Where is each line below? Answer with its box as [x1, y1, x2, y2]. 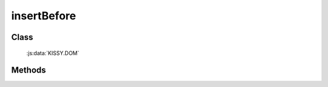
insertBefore [11, 9, 76, 22]
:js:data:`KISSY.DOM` [26, 49, 80, 57]
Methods [11, 65, 46, 76]
